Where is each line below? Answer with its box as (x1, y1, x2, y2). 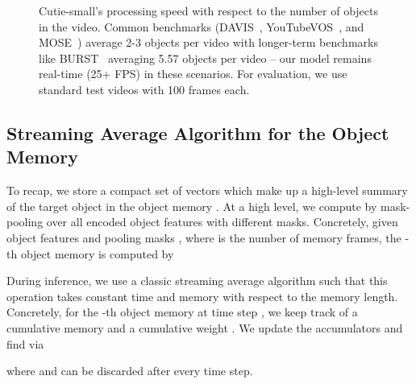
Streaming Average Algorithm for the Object (6, 120, 389, 145)
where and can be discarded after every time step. (6, 362, 253, 379)
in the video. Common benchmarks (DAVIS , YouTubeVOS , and (39, 18, 364, 35)
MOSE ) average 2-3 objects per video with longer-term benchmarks (39, 34, 378, 51)
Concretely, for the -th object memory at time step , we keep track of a (6, 303, 358, 320)
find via (6, 335, 44, 352)
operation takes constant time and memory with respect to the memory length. (6, 287, 398, 304)
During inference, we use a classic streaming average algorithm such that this (6, 272, 388, 289)
